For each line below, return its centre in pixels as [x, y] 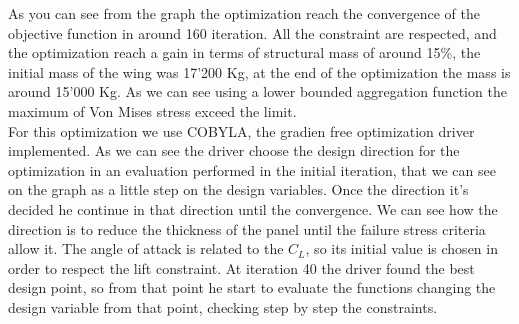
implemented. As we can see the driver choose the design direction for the [234, 150]
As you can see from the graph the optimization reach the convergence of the [244, 13]
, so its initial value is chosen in [401, 248]
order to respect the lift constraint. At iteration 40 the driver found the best [241, 267]
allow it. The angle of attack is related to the [146, 248]
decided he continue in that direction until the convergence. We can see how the [253, 208]
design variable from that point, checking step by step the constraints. [223, 306]
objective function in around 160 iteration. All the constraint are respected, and [252, 32]
